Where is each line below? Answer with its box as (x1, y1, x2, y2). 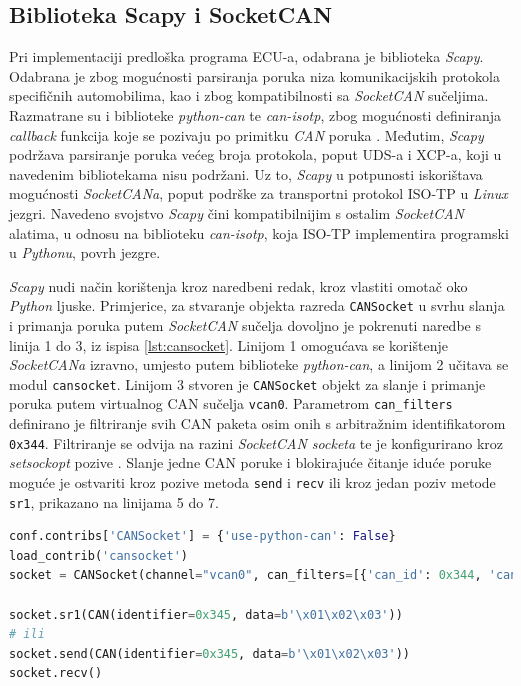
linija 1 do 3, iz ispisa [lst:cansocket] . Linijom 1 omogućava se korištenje (9, 334, 448, 355)
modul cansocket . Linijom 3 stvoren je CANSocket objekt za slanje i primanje (9, 373, 486, 394)
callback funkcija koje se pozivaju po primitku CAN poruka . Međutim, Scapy (9, 124, 484, 145)
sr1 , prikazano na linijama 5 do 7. (9, 491, 219, 512)
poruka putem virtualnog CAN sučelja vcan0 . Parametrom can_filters (9, 393, 453, 414)
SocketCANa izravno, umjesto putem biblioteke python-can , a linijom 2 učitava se (9, 354, 509, 375)
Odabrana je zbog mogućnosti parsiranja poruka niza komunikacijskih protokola (9, 65, 500, 86)
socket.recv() (9, 666, 103, 681)
